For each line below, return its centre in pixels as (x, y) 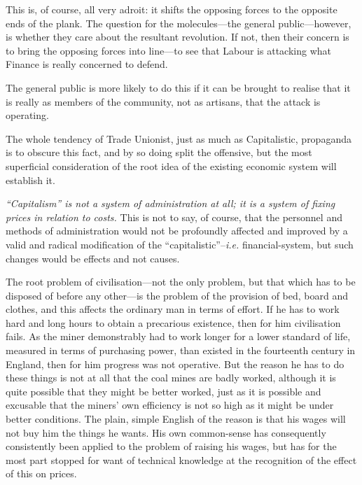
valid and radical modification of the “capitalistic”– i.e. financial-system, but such (180, 244)
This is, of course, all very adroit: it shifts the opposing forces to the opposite (172, 9)
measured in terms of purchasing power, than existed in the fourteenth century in (181, 350)
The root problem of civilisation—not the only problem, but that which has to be (181, 282)
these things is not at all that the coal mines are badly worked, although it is (171, 378)
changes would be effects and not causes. (93, 258)
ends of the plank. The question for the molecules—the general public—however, (179, 23)
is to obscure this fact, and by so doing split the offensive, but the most (159, 152)
